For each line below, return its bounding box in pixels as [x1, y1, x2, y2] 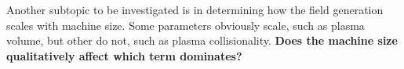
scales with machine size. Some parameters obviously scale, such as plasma [6, 16, 365, 33]
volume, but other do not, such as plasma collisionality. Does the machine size [6, 32, 398, 49]
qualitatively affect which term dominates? [6, 47, 242, 64]
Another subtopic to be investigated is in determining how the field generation [6, 2, 384, 17]
